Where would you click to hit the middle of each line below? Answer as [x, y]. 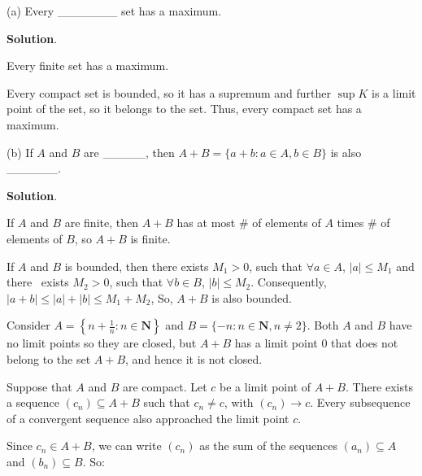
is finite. [150, 238]
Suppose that [39, 386]
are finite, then [101, 223]
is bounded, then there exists [137, 266]
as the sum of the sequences [268, 445]
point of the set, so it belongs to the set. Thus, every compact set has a [184, 109]
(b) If [20, 152]
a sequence [33, 402]
